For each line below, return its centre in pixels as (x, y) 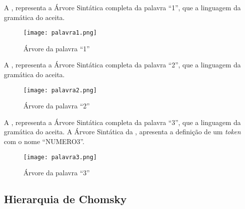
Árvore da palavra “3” (57, 173)
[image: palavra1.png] (60, 33)
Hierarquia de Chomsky (65, 199)
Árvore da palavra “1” (57, 48)
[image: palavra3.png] (60, 157)
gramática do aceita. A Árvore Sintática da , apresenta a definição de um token (122, 132)
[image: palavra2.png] (60, 90)
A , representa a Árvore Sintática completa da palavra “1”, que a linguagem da (122, 7)
